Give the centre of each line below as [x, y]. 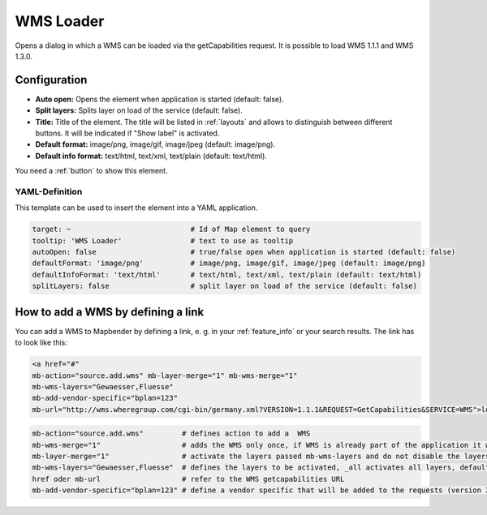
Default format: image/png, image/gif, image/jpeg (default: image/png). [155, 144]
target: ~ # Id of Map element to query [171, 230]
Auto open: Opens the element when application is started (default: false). [159, 99]
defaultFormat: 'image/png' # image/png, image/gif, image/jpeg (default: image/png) [229, 263]
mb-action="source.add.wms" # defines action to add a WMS [171, 433]
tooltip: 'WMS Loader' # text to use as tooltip [163, 240]
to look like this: [41, 343]
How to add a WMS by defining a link [110, 312]
